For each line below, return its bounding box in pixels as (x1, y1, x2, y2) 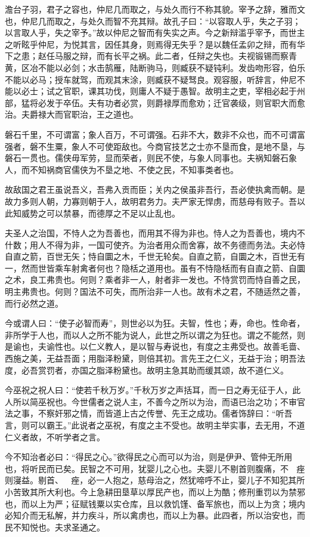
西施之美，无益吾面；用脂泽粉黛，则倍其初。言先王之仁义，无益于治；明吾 (5, 352, 297, 365)
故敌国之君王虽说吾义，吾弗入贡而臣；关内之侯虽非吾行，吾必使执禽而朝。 (5, 183, 297, 196)
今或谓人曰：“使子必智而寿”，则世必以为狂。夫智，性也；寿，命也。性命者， (5, 317, 305, 329)
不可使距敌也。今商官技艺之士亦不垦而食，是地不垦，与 (88, 140, 305, 152)
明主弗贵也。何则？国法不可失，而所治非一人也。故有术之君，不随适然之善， (5, 285, 305, 298)
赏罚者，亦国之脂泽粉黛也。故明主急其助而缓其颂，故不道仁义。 (38, 363, 289, 376)
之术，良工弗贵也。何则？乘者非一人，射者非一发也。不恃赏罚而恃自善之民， (5, 273, 305, 286)
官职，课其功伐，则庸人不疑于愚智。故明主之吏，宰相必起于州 (63, 85, 305, 97)
